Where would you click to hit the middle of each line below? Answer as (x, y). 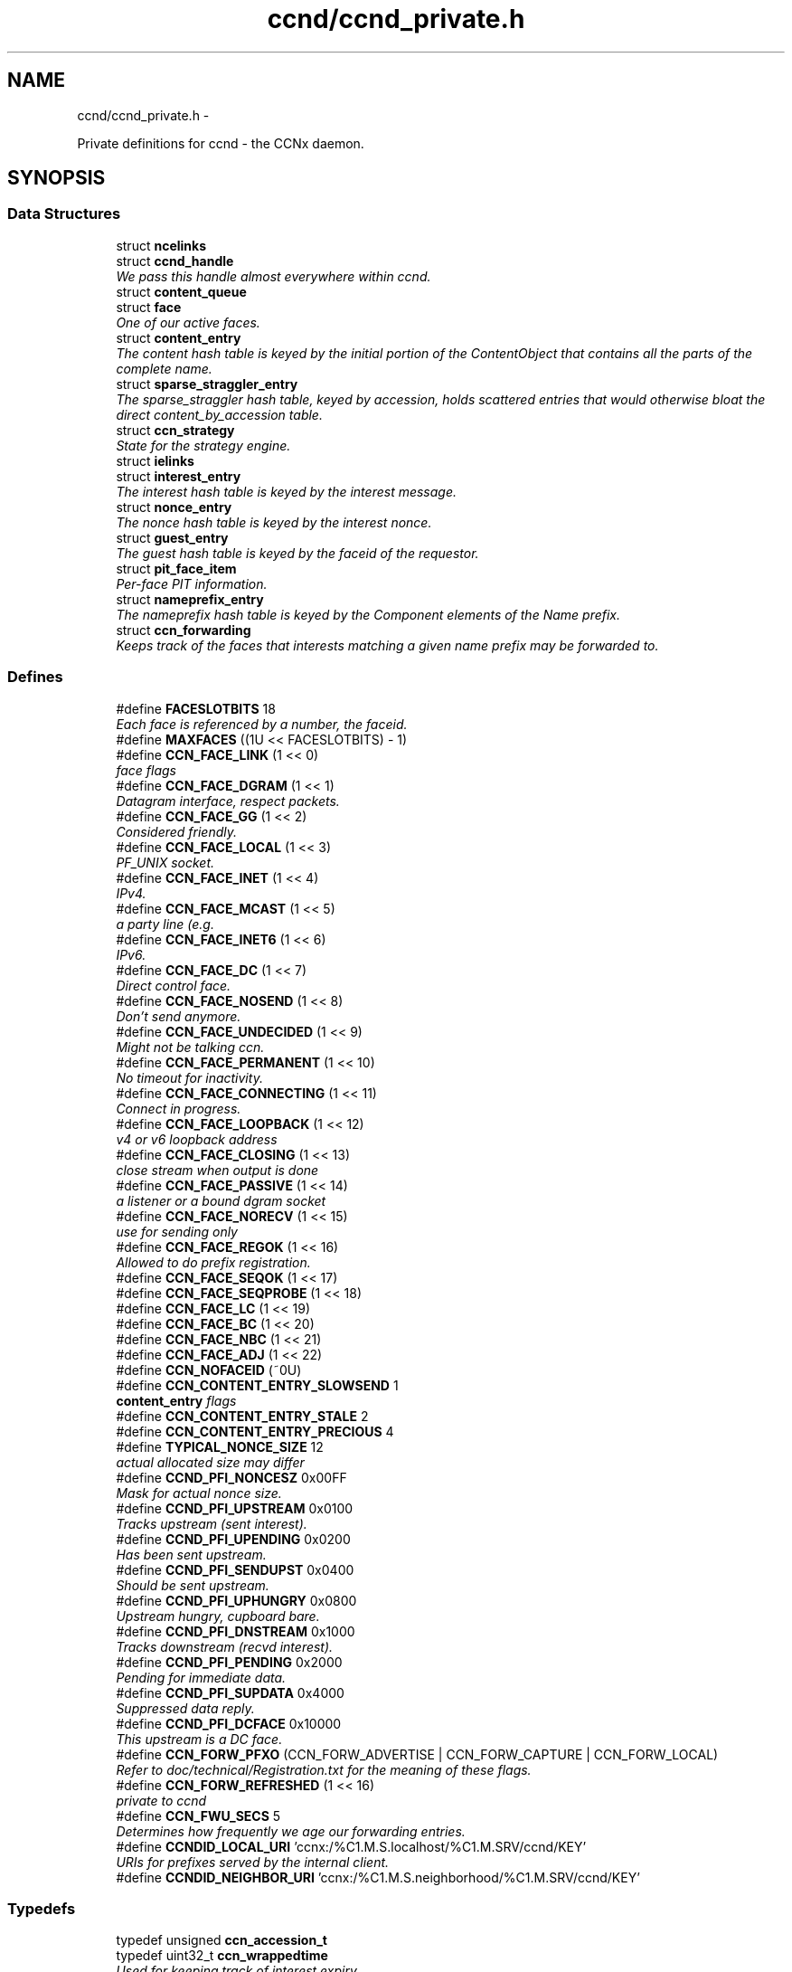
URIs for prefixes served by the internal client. (253, 1862)
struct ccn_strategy (175, 430)
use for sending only (177, 1231)
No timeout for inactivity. (189, 1077)
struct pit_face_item (176, 568)
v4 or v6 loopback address (197, 1139)
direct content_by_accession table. (219, 414)
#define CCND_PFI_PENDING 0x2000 (229, 1662)
